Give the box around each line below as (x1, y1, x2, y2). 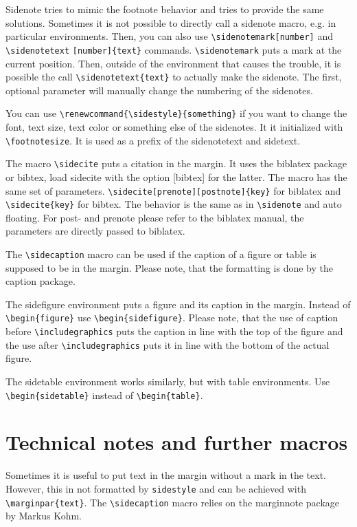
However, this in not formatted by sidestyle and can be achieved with (5, 481, 306, 495)
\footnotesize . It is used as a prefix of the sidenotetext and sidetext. (5, 133, 301, 147)
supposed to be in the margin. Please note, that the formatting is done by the (5, 260, 333, 275)
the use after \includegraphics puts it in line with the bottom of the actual (5, 337, 330, 352)
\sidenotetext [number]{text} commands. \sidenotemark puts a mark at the (5, 42, 342, 56)
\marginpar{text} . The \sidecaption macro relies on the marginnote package (5, 495, 340, 509)
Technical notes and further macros (5, 428, 348, 456)
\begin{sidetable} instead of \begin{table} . (5, 387, 203, 402)
